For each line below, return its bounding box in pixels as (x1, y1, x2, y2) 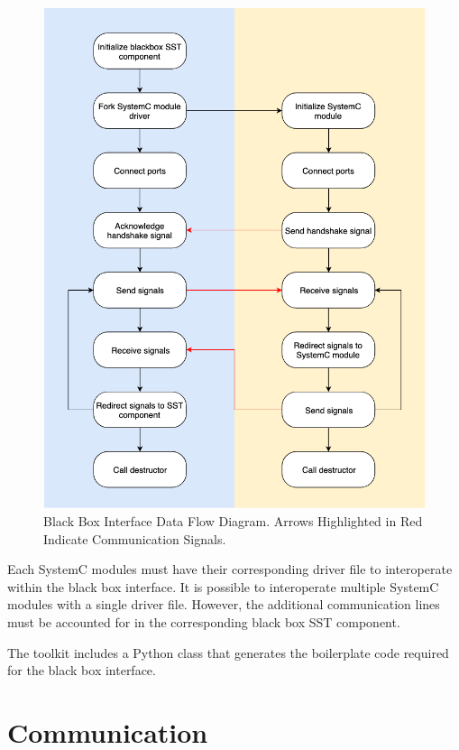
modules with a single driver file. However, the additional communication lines (7, 595, 440, 614)
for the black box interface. (7, 661, 156, 680)
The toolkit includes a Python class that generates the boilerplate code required (7, 643, 449, 662)
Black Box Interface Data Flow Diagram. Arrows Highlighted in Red (43, 512, 423, 531)
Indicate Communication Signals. (43, 529, 226, 548)
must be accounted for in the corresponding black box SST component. (7, 612, 400, 631)
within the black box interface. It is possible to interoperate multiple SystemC (7, 577, 439, 596)
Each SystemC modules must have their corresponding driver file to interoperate (7, 560, 453, 579)
